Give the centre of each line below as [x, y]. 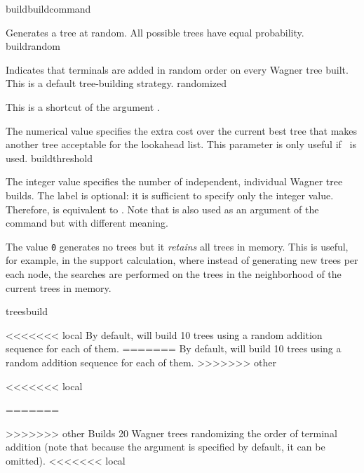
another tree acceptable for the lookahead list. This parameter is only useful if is [181, 144]
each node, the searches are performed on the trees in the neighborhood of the [174, 273]
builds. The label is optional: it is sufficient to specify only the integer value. [170, 195]
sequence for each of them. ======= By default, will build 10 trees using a [174, 348]
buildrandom [33, 46]
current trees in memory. [59, 287]
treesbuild [27, 311]
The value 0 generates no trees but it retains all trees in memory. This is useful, [177, 246]
